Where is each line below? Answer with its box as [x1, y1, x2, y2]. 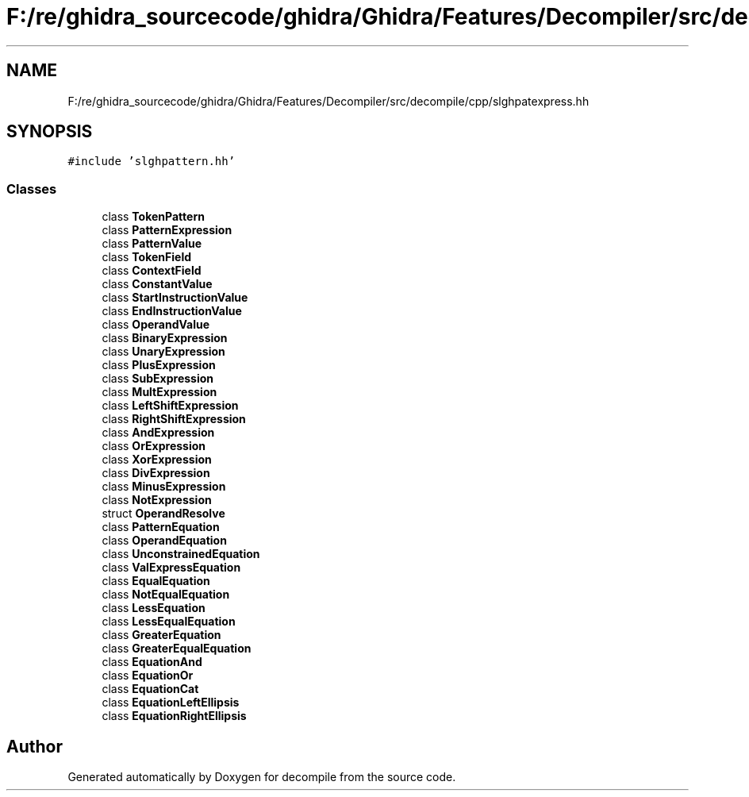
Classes [6, 180, 57, 197]
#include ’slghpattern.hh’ [67, 155, 236, 168]
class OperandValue [102, 318, 210, 332]
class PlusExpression [102, 358, 216, 372]
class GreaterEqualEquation [102, 641, 252, 656]
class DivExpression [102, 466, 210, 480]
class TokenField [102, 250, 192, 264]
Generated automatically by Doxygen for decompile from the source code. [67, 770, 456, 784]
